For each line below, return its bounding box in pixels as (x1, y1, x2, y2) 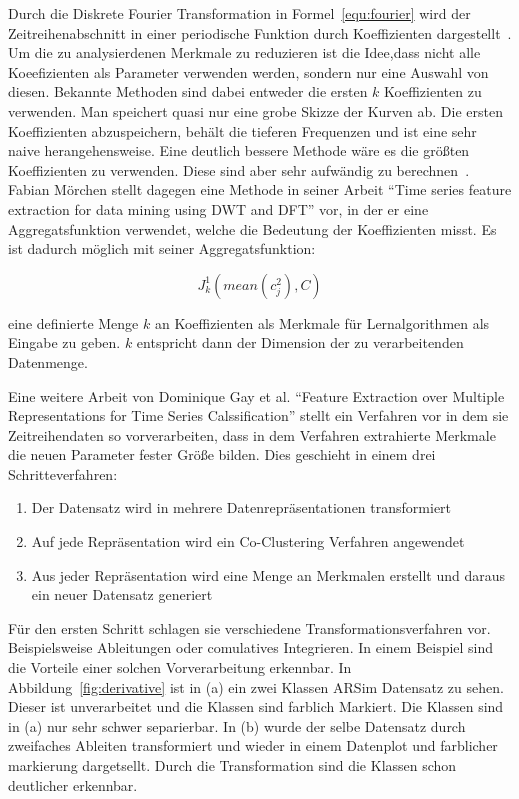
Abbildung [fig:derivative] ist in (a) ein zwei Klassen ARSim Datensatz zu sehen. (8, 676, 504, 697)
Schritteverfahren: (8, 463, 118, 484)
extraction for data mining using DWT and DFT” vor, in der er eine (8, 198, 429, 219)
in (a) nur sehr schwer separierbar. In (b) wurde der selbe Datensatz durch (8, 715, 466, 736)
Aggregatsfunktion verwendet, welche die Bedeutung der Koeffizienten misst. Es (8, 218, 497, 239)
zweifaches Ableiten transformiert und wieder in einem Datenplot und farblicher (8, 735, 498, 756)
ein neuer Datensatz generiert (31, 584, 213, 605)
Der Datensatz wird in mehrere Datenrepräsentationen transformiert (31, 497, 452, 518)
